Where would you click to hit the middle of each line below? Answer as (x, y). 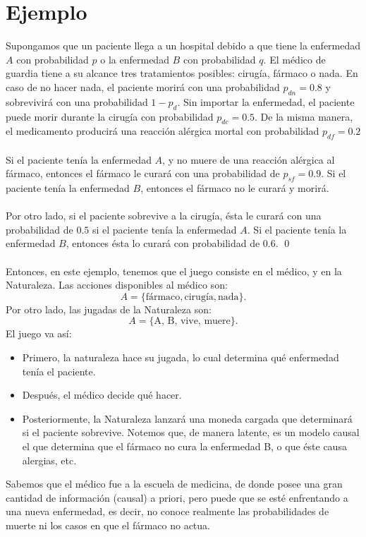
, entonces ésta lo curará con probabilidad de (163, 243)
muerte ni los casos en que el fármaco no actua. (108, 525)
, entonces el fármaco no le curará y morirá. (235, 188)
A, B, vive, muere (192, 321)
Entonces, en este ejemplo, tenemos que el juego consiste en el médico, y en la (174, 271)
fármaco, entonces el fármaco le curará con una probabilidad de (143, 173)
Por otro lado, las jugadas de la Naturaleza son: (109, 309)
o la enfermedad (135, 59)
